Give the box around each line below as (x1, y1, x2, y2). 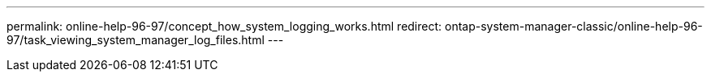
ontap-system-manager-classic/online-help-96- (445, 19, 703, 33)
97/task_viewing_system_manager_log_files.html (6, 33, 265, 47)
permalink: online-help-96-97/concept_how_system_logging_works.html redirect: (6, 19, 442, 33)
